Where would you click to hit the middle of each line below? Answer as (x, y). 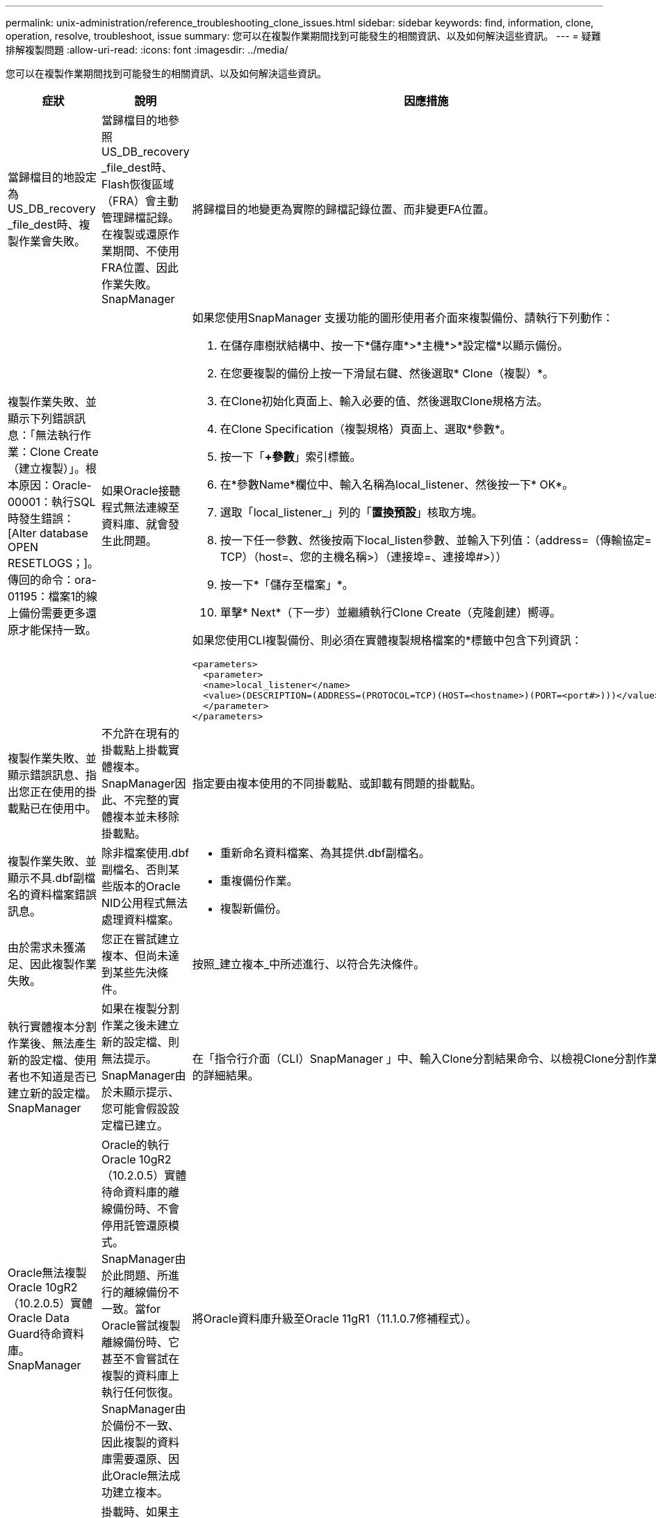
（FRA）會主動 (140, 201)
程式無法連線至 (141, 507)
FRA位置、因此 (140, 268)
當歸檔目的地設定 (52, 177)
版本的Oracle (147, 886)
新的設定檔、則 (141, 1042)
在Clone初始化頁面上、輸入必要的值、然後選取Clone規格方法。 (384, 401)
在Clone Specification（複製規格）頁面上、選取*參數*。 (366, 429)
